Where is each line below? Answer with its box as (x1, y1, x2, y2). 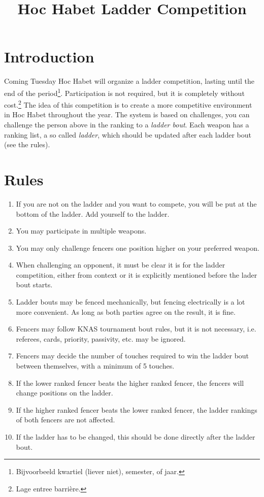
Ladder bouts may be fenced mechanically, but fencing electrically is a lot (16, 296, 245, 307)
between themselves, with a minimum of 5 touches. (16, 360, 175, 371)
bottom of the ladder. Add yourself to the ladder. (16, 208, 170, 219)
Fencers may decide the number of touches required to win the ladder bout (16, 350, 249, 361)
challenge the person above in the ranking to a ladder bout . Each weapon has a (4, 119, 249, 129)
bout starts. (16, 279, 53, 290)
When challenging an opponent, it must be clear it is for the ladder (16, 259, 225, 270)
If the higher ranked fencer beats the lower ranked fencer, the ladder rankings (16, 404, 257, 415)
